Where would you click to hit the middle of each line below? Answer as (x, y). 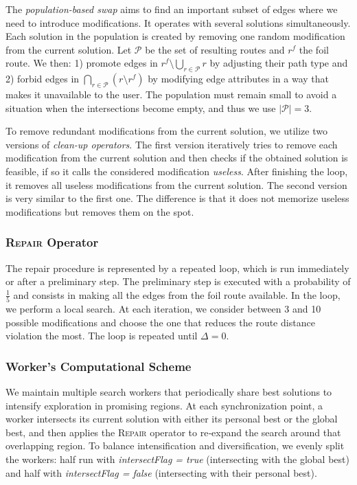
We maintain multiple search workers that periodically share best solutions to (169, 392)
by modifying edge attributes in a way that (239, 79)
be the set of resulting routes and (215, 49)
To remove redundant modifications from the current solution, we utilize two (166, 131)
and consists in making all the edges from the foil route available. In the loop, (177, 294)
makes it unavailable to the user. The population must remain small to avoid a (171, 94)
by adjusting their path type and (279, 63)
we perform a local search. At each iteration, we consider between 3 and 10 (163, 309)
